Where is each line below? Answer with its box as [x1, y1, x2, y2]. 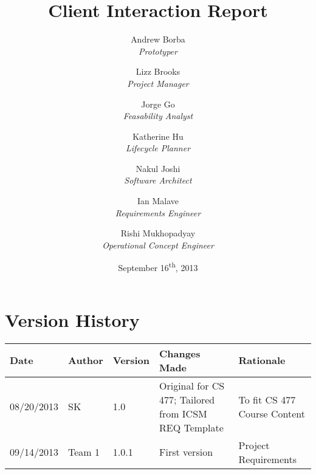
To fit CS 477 [238, 392, 296, 407]
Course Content [238, 406, 305, 421]
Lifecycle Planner [125, 142, 191, 154]
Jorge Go [141, 97, 175, 110]
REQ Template [159, 420, 224, 434]
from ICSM [159, 406, 207, 421]
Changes [159, 346, 201, 360]
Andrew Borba [131, 33, 185, 46]
